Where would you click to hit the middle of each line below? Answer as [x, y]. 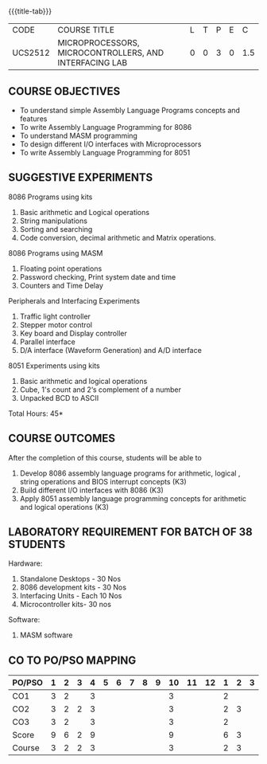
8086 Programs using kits [50, 197]
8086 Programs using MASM [56, 253]
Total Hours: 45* [36, 413]
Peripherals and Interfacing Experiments [74, 300]
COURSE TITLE [86, 30]
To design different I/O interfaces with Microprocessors [110, 144]
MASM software [46, 635]
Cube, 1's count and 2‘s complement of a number [100, 390]
